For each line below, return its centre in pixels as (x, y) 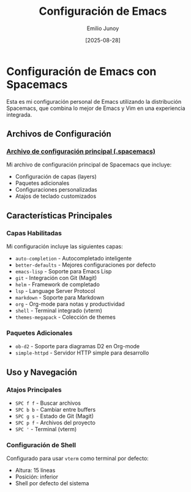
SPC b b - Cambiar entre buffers (55, 410)
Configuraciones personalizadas (56, 190)
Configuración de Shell (41, 445)
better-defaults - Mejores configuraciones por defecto (85, 265)
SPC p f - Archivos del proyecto (55, 423)
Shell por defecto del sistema (52, 483)
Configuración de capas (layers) (56, 177)
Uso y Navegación (42, 372)
